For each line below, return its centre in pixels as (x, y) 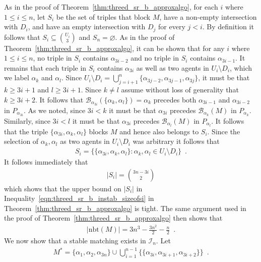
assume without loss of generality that (180, 90)
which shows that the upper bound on (63, 188)
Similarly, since (27, 121)
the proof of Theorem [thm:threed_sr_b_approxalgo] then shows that (113, 218)
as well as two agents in (173, 67)
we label (17, 77)
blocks (99, 131)
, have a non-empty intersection (208, 16)
